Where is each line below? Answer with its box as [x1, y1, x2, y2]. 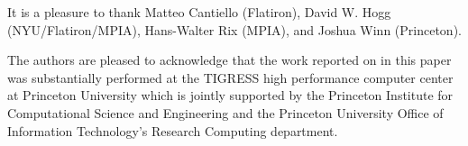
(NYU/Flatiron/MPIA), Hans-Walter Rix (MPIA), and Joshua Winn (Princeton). [7, 20, 462, 39]
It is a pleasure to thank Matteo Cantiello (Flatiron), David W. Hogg [7, 3, 391, 21]
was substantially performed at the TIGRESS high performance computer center [7, 68, 454, 87]
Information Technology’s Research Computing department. [7, 121, 338, 140]
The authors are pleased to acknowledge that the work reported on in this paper [7, 50, 452, 69]
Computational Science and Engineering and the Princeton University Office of [7, 103, 444, 122]
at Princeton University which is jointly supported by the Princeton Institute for [7, 86, 454, 105]
